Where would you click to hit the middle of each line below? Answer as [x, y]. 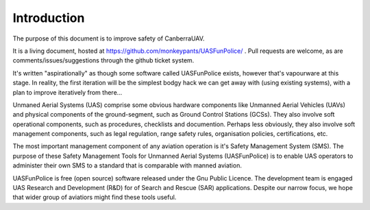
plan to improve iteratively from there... [67, 92]
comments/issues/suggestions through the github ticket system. [103, 60]
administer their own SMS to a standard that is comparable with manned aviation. [127, 165]
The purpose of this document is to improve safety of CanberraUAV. [109, 38]
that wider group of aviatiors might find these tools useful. [95, 197]
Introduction [49, 18]
